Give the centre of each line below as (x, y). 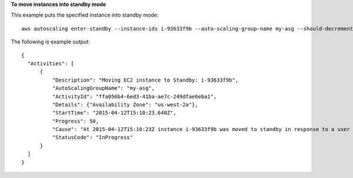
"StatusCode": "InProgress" (93, 137)
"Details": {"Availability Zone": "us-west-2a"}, (125, 105)
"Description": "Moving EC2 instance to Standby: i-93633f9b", (145, 80)
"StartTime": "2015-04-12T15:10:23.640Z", (114, 113)
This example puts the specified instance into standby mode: (85, 15)
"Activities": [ (51, 63)
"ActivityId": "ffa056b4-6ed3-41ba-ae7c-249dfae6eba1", (134, 96)
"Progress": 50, (76, 121)
